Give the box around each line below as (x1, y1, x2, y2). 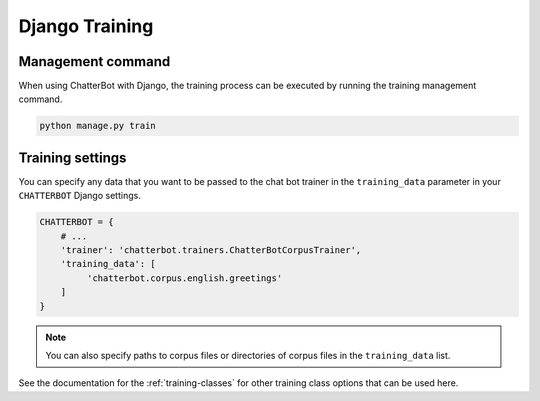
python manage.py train (39, 120, 157, 132)
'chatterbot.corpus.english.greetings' (86, 272, 283, 284)
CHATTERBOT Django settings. (18, 190, 142, 202)
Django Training (18, 15, 154, 37)
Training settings (18, 149, 127, 166)
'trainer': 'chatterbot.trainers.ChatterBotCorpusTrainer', (60, 245, 362, 256)
